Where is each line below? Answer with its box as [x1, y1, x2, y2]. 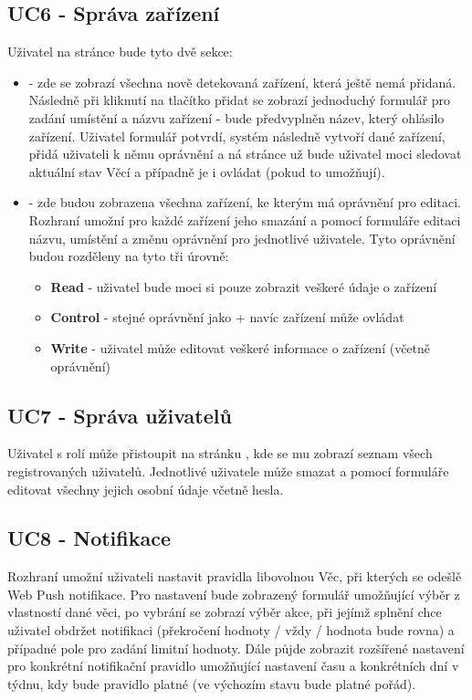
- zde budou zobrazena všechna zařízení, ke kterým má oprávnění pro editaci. [28, 193, 461, 212]
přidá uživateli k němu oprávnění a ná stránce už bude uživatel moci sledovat [28, 144, 462, 163]
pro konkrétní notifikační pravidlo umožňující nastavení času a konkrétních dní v [7, 656, 459, 675]
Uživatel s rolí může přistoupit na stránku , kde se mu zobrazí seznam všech [7, 444, 433, 463]
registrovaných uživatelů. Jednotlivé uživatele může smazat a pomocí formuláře [7, 461, 449, 480]
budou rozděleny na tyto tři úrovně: [28, 246, 229, 266]
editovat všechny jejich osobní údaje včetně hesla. [7, 479, 284, 498]
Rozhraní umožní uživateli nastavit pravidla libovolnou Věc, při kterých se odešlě [7, 567, 462, 586]
